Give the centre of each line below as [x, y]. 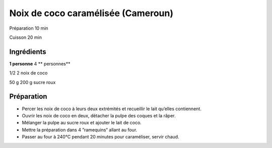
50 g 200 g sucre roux [32, 82]
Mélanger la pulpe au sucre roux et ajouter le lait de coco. [82, 123]
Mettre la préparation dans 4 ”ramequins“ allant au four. [80, 130]
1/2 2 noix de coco [28, 73]
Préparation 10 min [29, 28]
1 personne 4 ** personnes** [40, 63]
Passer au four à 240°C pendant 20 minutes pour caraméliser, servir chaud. [100, 137]
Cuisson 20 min [26, 37]
